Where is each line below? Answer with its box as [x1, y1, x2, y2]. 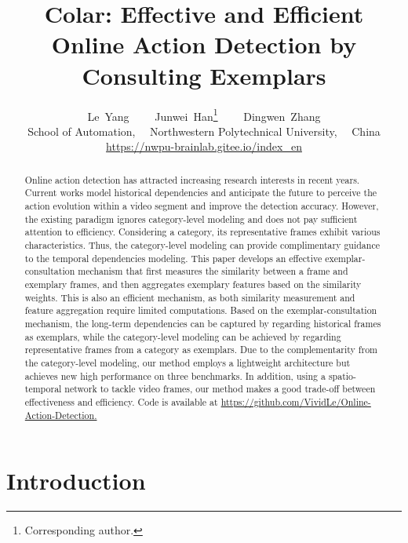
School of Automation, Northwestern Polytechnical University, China [27, 122, 381, 139]
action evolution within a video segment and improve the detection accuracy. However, [24, 199, 379, 213]
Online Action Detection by [51, 28, 357, 60]
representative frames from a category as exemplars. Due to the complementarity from [24, 343, 377, 356]
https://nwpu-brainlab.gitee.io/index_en [106, 138, 302, 155]
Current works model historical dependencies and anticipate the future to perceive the [24, 186, 377, 199]
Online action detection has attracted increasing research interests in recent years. [24, 173, 360, 186]
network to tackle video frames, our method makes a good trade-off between [64, 382, 376, 395]
